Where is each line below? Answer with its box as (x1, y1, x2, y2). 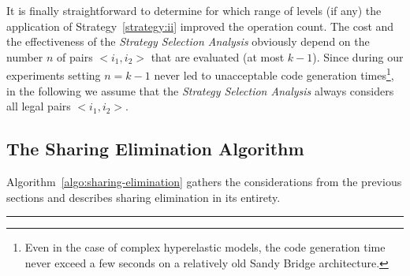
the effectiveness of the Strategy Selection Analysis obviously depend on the (6, 33, 370, 50)
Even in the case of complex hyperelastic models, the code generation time (24, 239, 386, 255)
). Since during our (312, 48, 404, 65)
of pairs (57, 48, 93, 65)
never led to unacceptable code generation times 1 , (154, 65, 394, 84)
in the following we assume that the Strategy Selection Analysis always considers (6, 82, 394, 99)
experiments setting (6, 67, 101, 84)
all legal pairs (6, 98, 71, 114)
